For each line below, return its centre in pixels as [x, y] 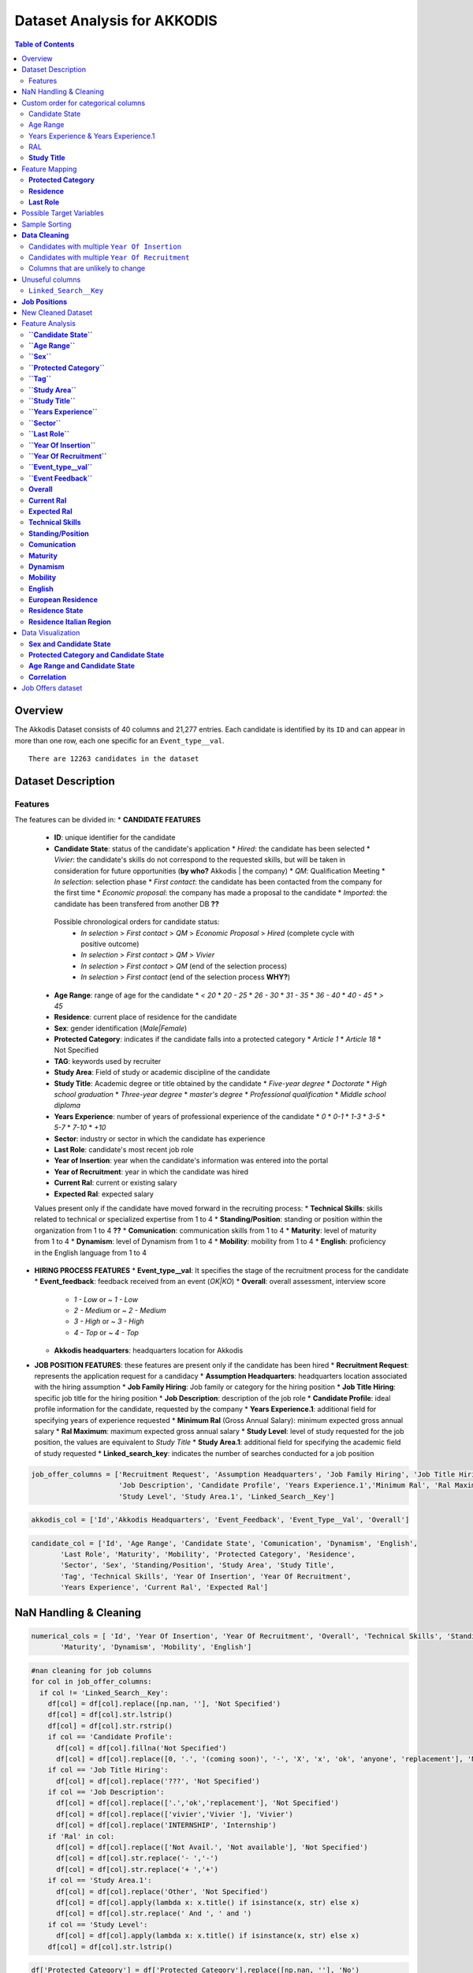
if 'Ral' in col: [81, 1836]
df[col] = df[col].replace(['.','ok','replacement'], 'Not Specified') [197, 1803]
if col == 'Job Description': [106, 1792]
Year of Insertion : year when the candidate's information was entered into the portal [191, 1161]
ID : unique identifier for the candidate [115, 837]
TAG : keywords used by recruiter [108, 1061]
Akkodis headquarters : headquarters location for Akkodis [149, 1350]
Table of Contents [45, 44]
